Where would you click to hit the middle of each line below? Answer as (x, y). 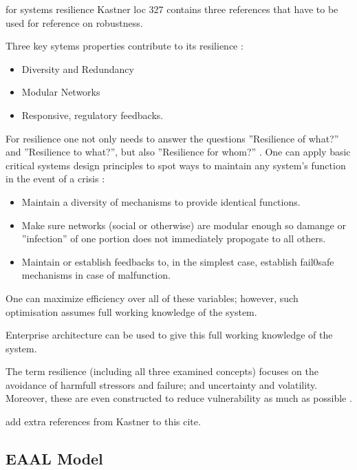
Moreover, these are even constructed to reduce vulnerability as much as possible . (179, 398)
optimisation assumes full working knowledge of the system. (131, 311)
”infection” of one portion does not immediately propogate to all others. (174, 238)
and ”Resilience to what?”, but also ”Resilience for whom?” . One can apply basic (178, 152)
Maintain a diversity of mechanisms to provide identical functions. (161, 201)
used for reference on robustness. (74, 22)
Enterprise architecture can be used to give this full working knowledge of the (169, 335)
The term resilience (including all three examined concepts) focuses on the (162, 371)
